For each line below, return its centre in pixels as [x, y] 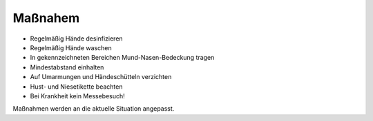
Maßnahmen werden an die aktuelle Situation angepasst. [94, 109]
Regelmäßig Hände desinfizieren [77, 38]
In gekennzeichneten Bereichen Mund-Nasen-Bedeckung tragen [122, 58]
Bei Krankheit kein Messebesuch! [78, 96]
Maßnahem [46, 18]
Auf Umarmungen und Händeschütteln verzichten [101, 77]
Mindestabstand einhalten [67, 67]
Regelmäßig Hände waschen [71, 47]
